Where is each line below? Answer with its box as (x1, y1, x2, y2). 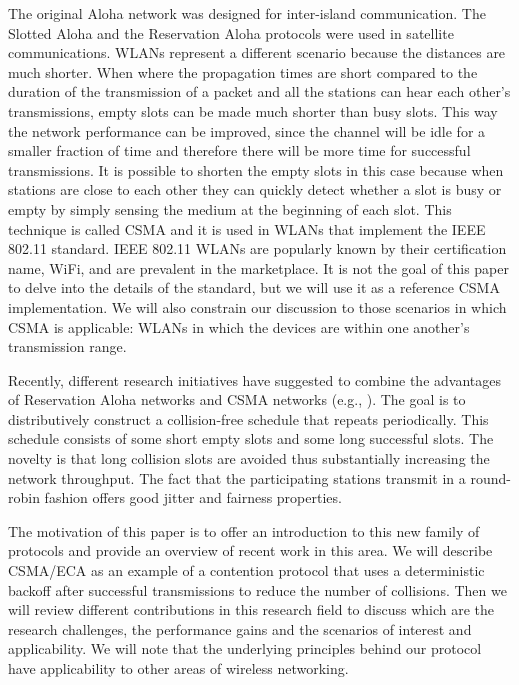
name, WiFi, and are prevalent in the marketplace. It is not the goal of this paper (8, 257, 510, 278)
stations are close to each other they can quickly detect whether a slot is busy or (8, 179, 502, 200)
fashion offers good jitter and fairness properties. (44, 487, 342, 508)
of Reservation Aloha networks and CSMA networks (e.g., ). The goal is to (8, 389, 466, 410)
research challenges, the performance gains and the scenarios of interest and (8, 618, 472, 639)
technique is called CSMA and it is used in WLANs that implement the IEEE (8, 218, 486, 239)
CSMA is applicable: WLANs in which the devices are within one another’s (8, 316, 470, 337)
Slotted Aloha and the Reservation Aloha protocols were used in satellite (8, 22, 454, 43)
